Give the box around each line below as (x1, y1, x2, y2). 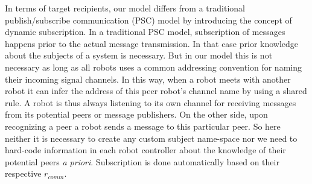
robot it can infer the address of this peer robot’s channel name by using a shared (5, 84, 307, 97)
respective (5, 167, 42, 180)
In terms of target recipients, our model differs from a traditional (5, 2, 245, 14)
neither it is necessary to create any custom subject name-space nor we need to (5, 132, 298, 144)
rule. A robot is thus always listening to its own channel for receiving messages (5, 96, 296, 109)
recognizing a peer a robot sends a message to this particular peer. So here (5, 119, 281, 132)
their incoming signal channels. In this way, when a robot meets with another (5, 72, 291, 85)
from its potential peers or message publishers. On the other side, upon (5, 108, 268, 121)
